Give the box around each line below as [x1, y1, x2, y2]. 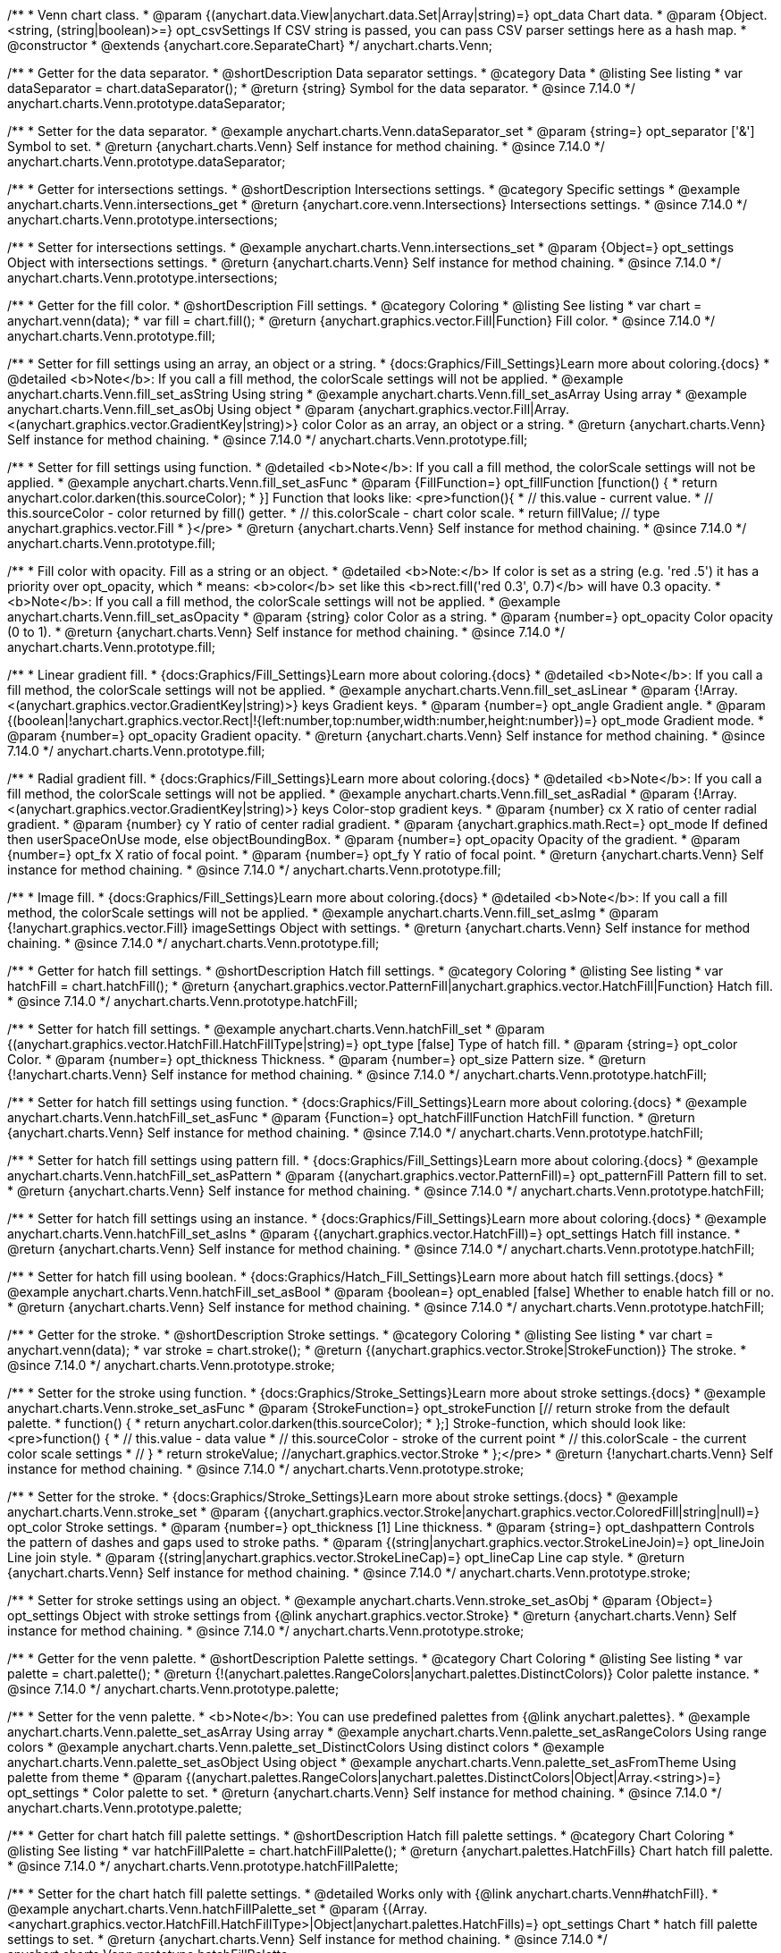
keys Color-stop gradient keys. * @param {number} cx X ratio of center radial [301, 801, 757, 816]
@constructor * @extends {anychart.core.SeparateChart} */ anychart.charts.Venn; [7, 38, 493, 53]
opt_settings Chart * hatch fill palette [542, 1916, 758, 1932]
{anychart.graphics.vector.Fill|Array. [357, 402, 570, 417]
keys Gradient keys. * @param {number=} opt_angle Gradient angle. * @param [301, 697, 766, 713]
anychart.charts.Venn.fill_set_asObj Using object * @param [7, 402, 355, 417]
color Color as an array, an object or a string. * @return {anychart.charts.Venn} [301, 417, 766, 432]
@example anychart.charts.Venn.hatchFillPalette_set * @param [7, 1901, 379, 1916]
